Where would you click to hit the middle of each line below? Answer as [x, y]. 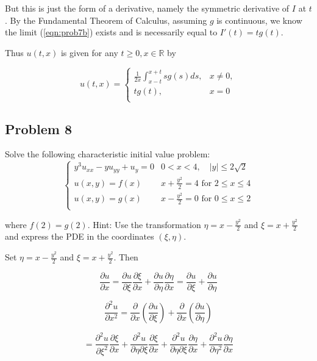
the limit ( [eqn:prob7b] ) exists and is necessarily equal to [111, 32]
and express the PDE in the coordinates [80, 236]
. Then [126, 257]
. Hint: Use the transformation [144, 224]
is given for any [89, 52]
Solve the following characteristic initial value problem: [108, 154]
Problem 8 [38, 128]
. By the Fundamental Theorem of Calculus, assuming [106, 20]
